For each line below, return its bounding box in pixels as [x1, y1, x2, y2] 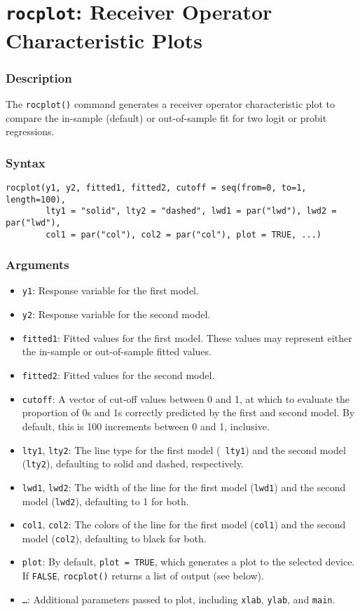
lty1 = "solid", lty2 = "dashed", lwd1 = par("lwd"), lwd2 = [46, 206, 337, 217]
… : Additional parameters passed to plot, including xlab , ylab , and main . [22, 591, 335, 606]
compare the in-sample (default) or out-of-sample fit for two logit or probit [6, 110, 327, 125]
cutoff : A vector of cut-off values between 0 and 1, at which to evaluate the [22, 391, 350, 406]
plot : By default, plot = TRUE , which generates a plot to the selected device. [22, 554, 355, 569]
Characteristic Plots [6, 25, 202, 54]
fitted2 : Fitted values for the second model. [22, 368, 215, 383]
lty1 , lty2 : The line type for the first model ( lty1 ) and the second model [22, 442, 346, 457]
